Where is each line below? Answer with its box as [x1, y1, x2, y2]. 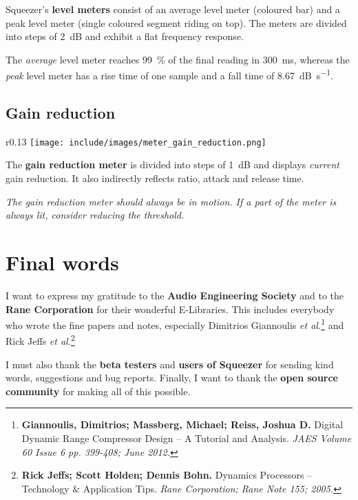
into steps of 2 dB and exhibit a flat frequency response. [6, 29, 244, 43]
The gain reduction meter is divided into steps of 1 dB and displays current [6, 157, 339, 172]
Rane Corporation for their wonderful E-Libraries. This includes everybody [6, 301, 335, 316]
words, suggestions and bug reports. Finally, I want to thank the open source [6, 370, 338, 385]
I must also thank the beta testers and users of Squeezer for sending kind [6, 357, 334, 371]
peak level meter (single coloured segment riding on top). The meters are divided [6, 15, 347, 30]
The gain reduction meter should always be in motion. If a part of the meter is [6, 194, 337, 208]
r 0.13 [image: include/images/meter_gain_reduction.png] [6, 134, 266, 148]
